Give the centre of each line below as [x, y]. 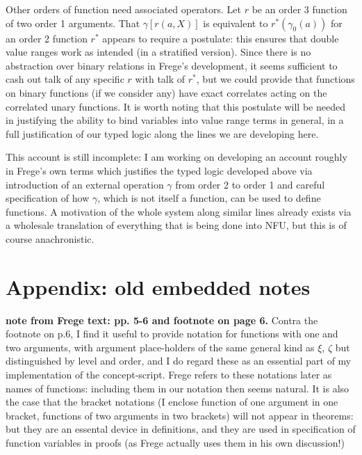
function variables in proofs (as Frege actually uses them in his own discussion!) [175, 442]
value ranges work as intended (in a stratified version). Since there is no [158, 52]
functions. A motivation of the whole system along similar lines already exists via [179, 211]
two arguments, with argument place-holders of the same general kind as [160, 347]
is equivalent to [236, 23]
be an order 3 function [299, 9]
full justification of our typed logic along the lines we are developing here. [162, 133]
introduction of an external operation [85, 184]
